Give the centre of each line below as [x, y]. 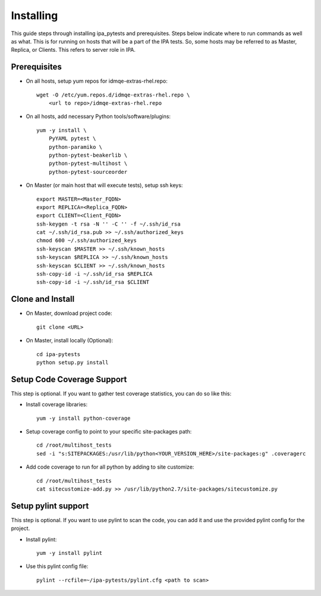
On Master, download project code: [69, 313]
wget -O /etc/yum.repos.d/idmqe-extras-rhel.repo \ [113, 95]
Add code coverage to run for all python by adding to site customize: [110, 467]
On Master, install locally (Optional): [69, 341]
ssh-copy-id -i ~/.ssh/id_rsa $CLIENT [93, 282]
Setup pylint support [50, 506]
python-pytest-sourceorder [88, 172]
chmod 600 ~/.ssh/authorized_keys [86, 241]
